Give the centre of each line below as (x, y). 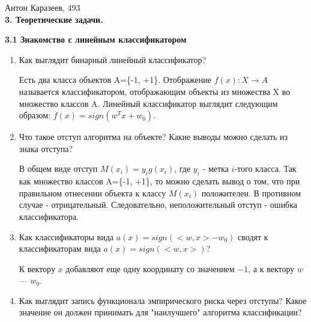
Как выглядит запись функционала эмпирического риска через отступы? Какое (163, 300)
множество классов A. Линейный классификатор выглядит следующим (148, 103)
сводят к (253, 236)
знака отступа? (46, 148)
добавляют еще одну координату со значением (150, 268)
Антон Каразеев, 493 (43, 7)
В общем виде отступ (58, 169)
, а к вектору (271, 268)
